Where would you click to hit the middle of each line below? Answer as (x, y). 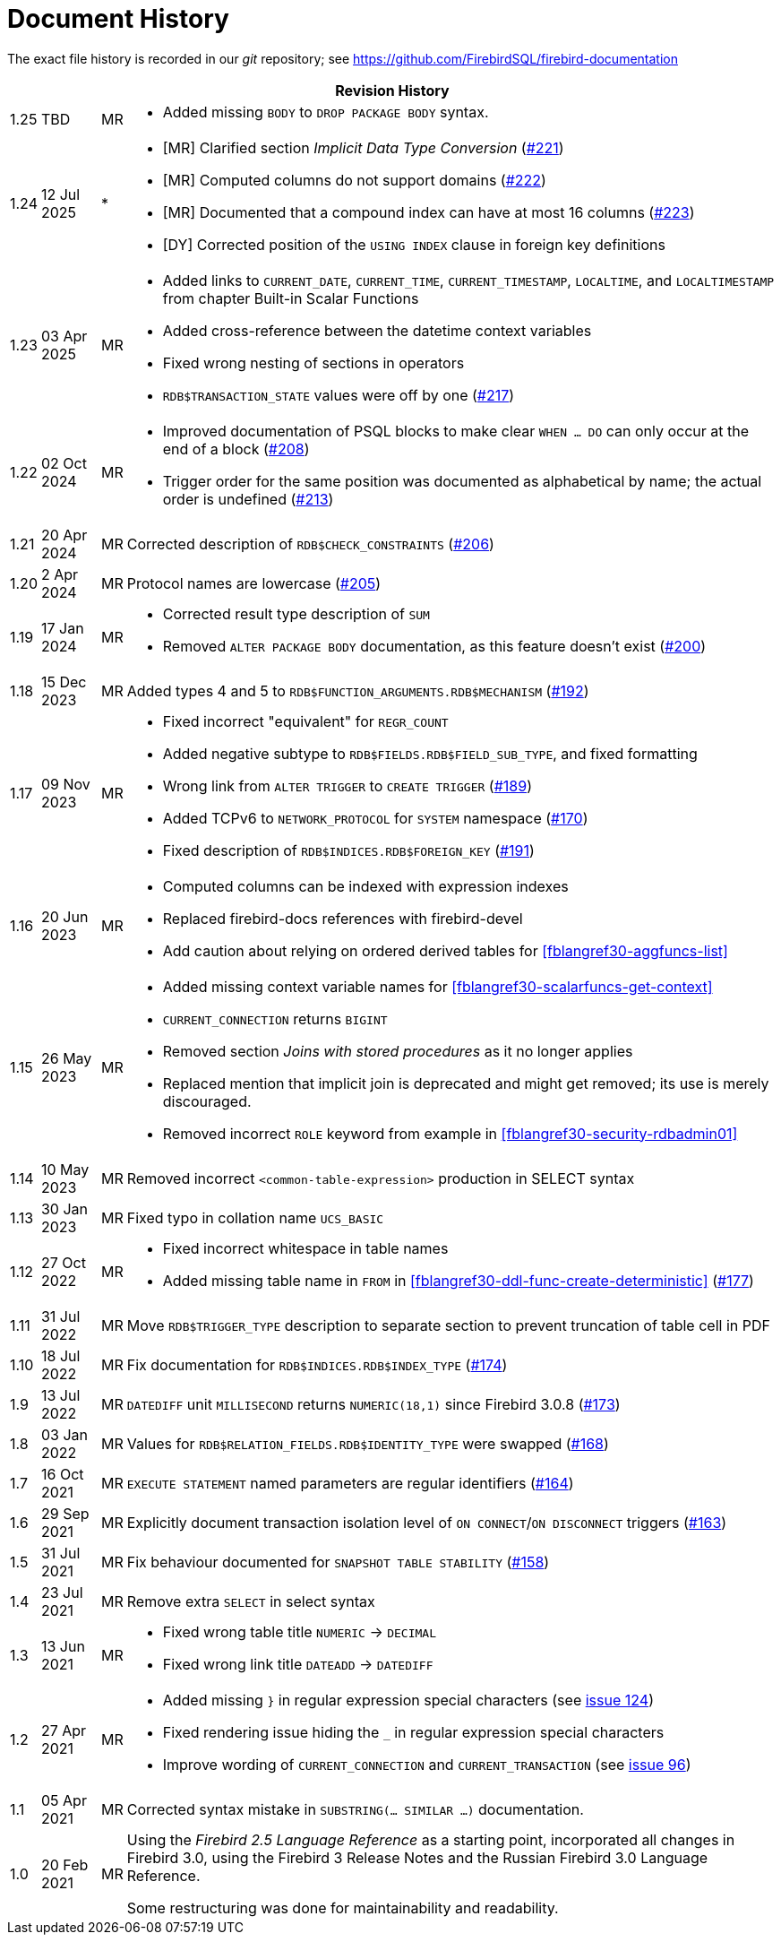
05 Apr (64, 1800)
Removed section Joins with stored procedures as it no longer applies (398, 1051)
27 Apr (64, 1730)
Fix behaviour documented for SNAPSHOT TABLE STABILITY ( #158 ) (338, 1562)
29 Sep (65, 1513)
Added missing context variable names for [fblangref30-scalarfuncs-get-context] (438, 986)
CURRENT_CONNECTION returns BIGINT (275, 1018)
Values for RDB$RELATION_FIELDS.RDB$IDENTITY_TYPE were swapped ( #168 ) (368, 1443)
